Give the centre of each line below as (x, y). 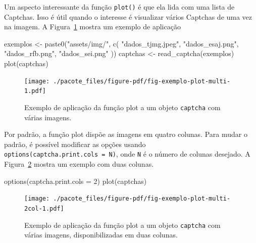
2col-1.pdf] (44, 208)
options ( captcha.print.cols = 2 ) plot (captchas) (75, 181)
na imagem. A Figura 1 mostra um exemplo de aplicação (92, 27)
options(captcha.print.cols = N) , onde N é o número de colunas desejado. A (127, 154)
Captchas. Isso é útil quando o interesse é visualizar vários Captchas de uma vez (128, 16)
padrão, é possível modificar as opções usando (75, 144)
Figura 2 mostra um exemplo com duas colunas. (79, 164)
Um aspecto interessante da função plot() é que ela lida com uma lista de (119, 7)
